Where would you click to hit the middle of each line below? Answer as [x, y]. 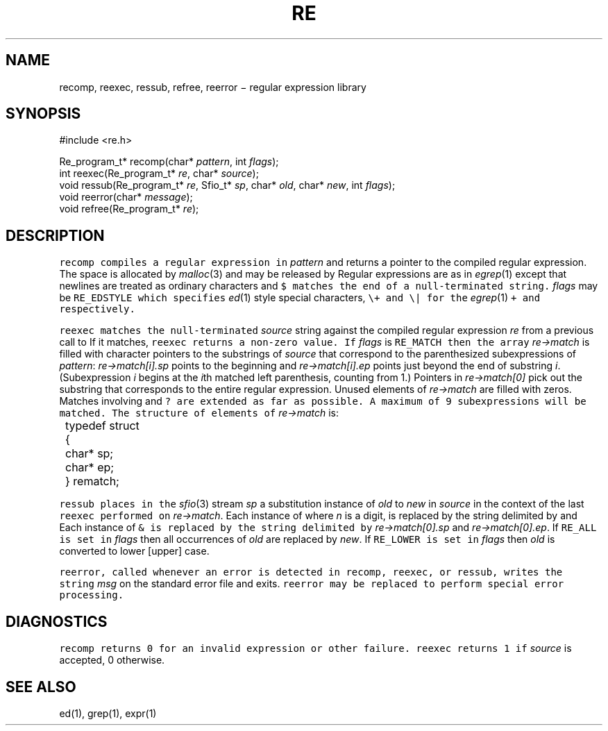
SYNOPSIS [43, 114]
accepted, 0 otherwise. [112, 660]
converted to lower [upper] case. [134, 551]
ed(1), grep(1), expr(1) [108, 713]
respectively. [97, 309]
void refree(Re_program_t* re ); [129, 209]
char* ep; [90, 468]
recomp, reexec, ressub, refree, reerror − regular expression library [213, 87]
